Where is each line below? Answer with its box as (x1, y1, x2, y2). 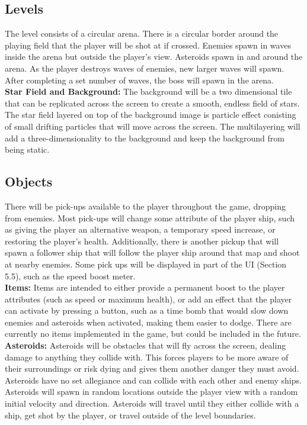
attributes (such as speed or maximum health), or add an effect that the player (5, 292, 292, 305)
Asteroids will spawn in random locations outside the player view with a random (5, 385, 298, 398)
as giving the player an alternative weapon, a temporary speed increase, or (5, 223, 276, 236)
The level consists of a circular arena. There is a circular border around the (5, 27, 279, 40)
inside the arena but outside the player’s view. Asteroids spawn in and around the (5, 50, 303, 63)
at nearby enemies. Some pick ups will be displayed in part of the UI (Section (5, 257, 287, 270)
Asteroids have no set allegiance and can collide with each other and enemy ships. (5, 374, 302, 386)
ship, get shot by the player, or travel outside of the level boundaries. (5, 408, 256, 421)
